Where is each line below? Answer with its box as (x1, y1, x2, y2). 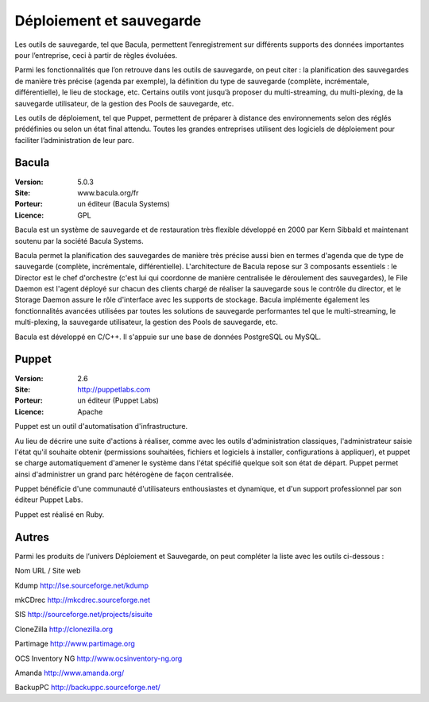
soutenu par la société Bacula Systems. (14, 236, 145, 245)
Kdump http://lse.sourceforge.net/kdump (14, 580, 149, 590)
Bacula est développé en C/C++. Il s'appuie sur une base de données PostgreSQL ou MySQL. (14, 332, 322, 341)
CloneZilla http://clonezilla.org (14, 624, 114, 634)
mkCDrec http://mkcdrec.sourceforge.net (14, 595, 151, 604)
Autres (14, 530, 49, 544)
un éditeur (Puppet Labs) (77, 395, 159, 405)
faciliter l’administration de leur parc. (14, 135, 134, 145)
